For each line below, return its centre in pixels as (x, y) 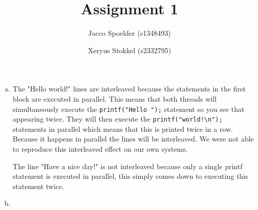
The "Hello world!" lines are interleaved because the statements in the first (129, 89)
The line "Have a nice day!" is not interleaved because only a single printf (127, 166)
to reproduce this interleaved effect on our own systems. (100, 149)
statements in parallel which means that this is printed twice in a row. (123, 129)
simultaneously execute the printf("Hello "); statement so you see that (128, 109)
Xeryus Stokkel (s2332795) (130, 50)
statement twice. (38, 186)
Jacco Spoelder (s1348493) (130, 33)
